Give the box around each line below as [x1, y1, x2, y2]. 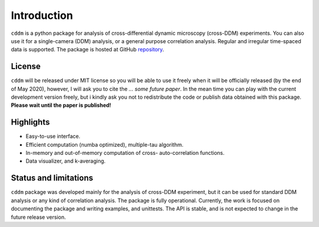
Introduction [11, 9, 73, 22]
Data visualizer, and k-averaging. [25, 157, 106, 165]
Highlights [11, 117, 50, 127]
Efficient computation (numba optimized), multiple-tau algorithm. [25, 141, 184, 148]
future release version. [11, 213, 66, 220]
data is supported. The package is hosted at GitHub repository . [11, 46, 165, 53]
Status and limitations [11, 173, 94, 183]
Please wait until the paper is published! [11, 102, 112, 109]
